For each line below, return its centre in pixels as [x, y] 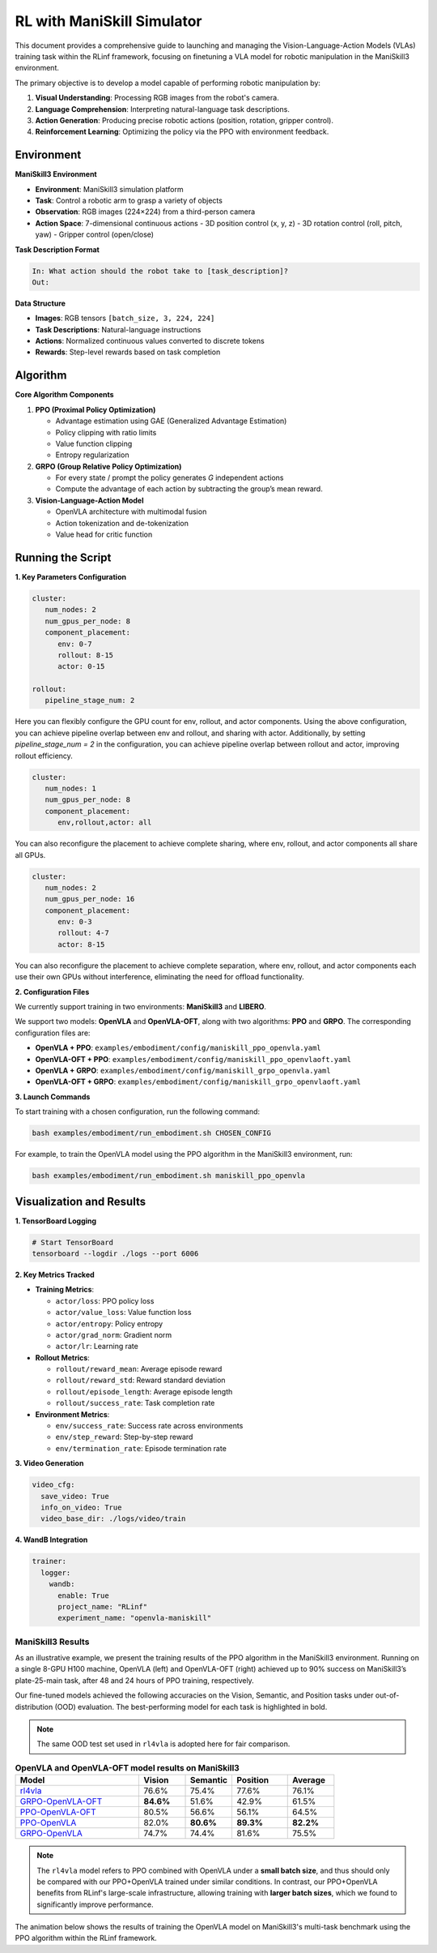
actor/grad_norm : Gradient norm [114, 1334]
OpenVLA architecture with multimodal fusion [131, 512]
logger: [56, 1572]
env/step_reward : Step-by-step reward [124, 1437]
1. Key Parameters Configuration [71, 576]
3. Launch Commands [53, 1096]
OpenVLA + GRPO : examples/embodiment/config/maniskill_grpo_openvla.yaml [183, 1070]
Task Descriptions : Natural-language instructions [118, 329]
